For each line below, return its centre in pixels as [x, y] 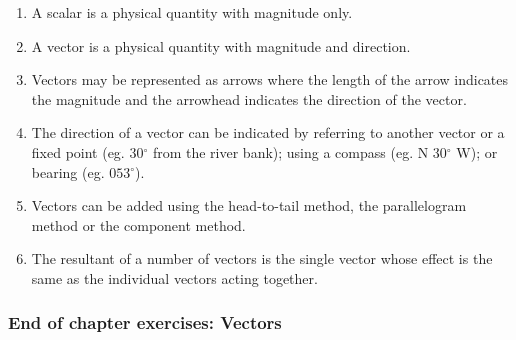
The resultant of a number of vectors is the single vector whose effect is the [262, 258]
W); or [477, 151]
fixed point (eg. [78, 151]
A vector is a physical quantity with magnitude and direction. [221, 45]
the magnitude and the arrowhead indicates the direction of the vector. [249, 98]
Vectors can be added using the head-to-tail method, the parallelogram [249, 205]
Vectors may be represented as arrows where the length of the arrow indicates [270, 79]
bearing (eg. [68, 171]
